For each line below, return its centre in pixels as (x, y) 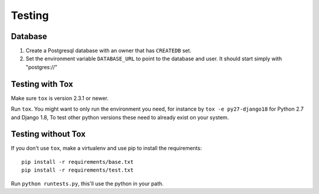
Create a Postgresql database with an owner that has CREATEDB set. (109, 51)
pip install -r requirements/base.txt (78, 162)
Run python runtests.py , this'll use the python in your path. (87, 183)
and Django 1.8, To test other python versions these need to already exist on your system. (120, 117)
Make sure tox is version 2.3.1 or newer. (60, 98)
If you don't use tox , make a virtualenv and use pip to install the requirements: (106, 148)
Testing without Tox (48, 134)
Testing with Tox (42, 84)
